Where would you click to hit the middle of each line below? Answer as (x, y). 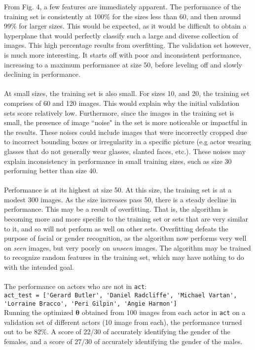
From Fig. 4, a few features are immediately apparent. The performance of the (123, 6)
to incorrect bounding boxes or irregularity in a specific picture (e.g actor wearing (127, 142)
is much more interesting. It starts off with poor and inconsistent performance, (123, 54)
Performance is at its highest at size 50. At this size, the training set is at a (118, 190)
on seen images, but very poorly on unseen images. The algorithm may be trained (127, 247)
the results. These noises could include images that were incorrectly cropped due (126, 132)
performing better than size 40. (51, 171)
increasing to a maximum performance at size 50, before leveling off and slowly (123, 64)
